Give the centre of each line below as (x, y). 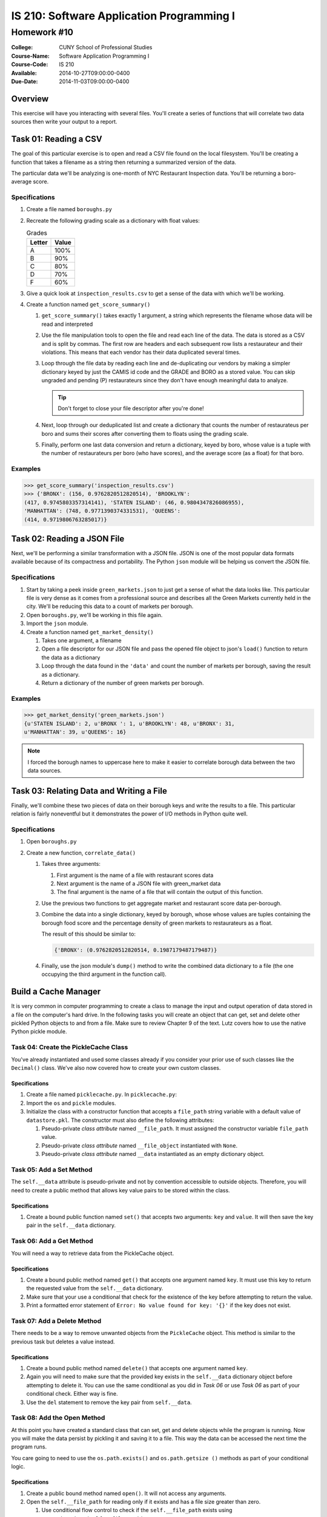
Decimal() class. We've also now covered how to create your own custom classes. (116, 1067)
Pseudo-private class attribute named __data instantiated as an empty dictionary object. (153, 1154)
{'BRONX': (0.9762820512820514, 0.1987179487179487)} (136, 950)
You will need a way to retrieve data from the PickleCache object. (93, 1253)
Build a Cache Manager (56, 992)
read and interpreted (67, 324)
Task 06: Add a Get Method (52, 1241)
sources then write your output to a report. (64, 122)
